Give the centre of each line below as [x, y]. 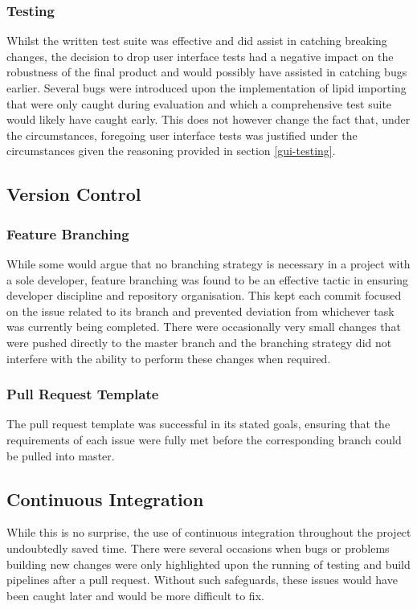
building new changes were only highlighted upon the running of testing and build [208, 564]
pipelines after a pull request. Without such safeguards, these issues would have [202, 580]
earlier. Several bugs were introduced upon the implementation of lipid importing [206, 88]
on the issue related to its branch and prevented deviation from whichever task [200, 311]
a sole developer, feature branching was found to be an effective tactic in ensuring [208, 279]
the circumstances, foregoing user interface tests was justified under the [182, 135]
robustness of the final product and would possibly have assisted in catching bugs [207, 72]
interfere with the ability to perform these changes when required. [169, 358]
